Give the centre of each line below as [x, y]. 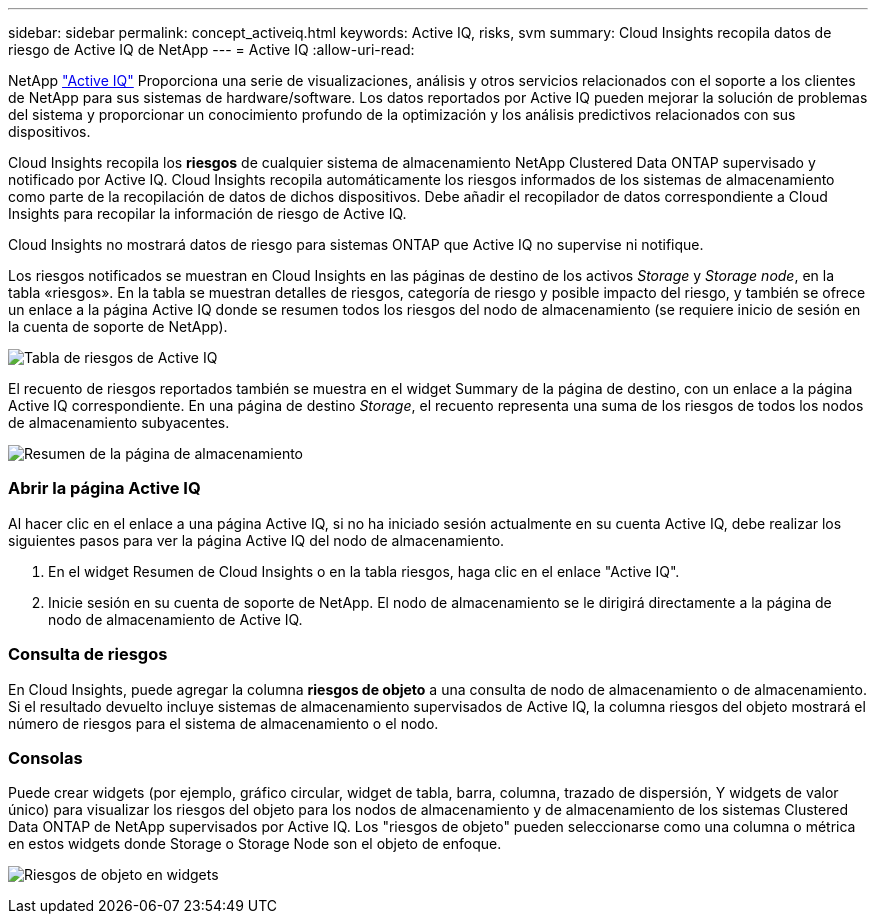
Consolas [45, 757]
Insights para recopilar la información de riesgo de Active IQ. [207, 213]
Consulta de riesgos [88, 654]
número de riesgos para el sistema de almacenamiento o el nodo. [223, 723]
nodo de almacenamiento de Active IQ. [175, 619]
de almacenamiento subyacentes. [119, 422]
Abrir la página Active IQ [104, 488]
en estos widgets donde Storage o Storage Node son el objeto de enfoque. [255, 844]
